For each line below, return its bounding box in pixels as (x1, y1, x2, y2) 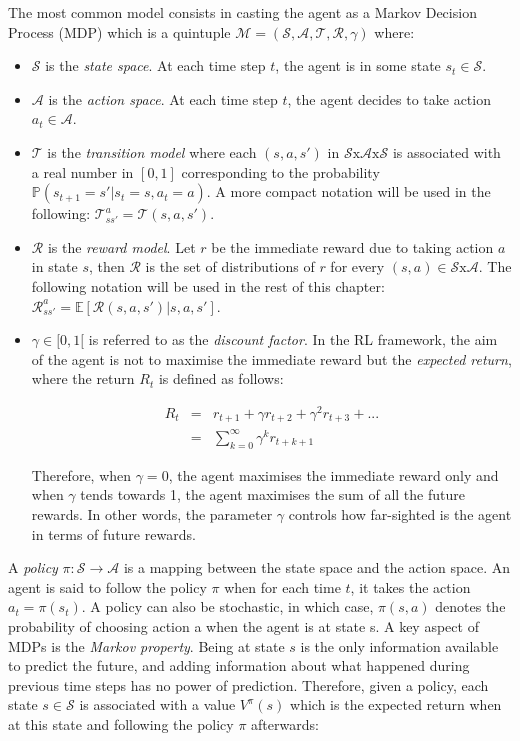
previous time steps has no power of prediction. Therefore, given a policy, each (8, 674, 489, 695)
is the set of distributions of (145, 256, 315, 277)
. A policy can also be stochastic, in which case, (81, 596, 374, 617)
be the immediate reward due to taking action (211, 236, 494, 257)
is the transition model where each (47, 141, 257, 162)
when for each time (224, 576, 341, 597)
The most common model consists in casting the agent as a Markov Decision (8, 2, 477, 22)
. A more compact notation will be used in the (206, 181, 491, 202)
